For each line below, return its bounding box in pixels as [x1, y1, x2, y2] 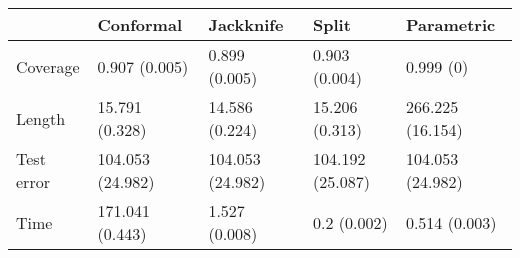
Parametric [405, 13, 496, 36]
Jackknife [208, 13, 284, 36]
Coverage [16, 54, 80, 78]
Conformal [97, 13, 182, 36]
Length [16, 106, 66, 130]
